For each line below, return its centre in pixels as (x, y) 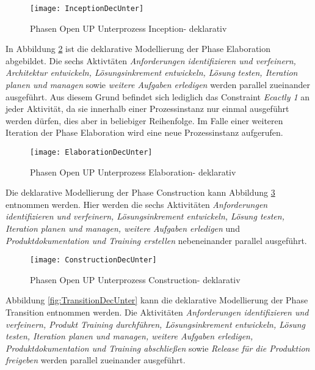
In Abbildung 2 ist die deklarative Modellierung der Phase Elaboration (138, 49)
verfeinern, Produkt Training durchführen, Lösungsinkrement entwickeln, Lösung (155, 324)
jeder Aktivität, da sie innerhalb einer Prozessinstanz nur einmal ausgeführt (147, 109)
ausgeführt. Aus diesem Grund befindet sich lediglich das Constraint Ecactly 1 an (158, 96)
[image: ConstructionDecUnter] (93, 260)
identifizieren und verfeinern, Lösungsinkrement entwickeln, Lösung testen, (145, 216)
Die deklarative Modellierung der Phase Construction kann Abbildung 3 (140, 192)
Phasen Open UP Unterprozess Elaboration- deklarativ (133, 172)
